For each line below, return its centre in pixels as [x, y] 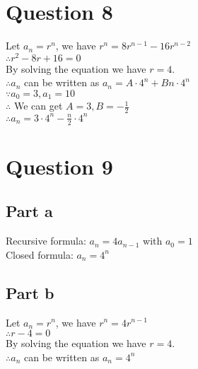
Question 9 [59, 166]
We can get [38, 106]
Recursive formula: [46, 241]
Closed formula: [40, 254]
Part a [29, 211]
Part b [30, 292]
